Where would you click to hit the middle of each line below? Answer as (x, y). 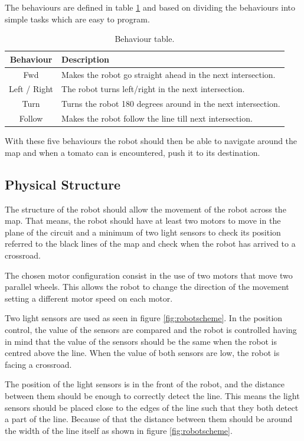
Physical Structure (63, 184)
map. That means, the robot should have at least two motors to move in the (143, 220)
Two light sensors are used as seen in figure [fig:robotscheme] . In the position (144, 318)
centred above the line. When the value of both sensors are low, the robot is (142, 353)
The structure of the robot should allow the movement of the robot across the (146, 209)
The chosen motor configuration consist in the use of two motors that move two (149, 275)
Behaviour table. (145, 39)
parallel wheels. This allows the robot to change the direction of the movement (147, 287)
